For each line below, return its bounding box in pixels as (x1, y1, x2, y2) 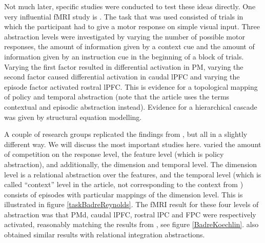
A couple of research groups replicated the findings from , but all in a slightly (4, 129, 248, 139)
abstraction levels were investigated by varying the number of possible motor (4, 31, 245, 42)
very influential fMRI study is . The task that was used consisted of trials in (4, 11, 243, 22)
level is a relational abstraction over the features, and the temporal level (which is (4, 169, 261, 179)
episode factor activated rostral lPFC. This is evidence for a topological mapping (4, 81, 258, 92)
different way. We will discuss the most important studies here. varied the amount (4, 138, 261, 149)
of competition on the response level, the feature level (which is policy (4, 149, 224, 159)
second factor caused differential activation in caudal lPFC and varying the (4, 71, 240, 82)
